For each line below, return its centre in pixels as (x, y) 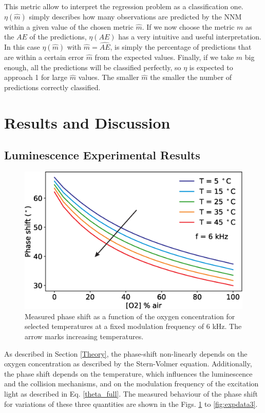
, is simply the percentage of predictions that (181, 47)
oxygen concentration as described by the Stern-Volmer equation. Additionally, (128, 364)
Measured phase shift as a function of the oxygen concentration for (130, 316)
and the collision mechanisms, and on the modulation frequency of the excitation (131, 384)
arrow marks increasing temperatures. (84, 336)
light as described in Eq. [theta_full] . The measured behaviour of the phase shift (131, 394)
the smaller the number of (191, 77)
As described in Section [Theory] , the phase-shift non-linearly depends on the (126, 353)
